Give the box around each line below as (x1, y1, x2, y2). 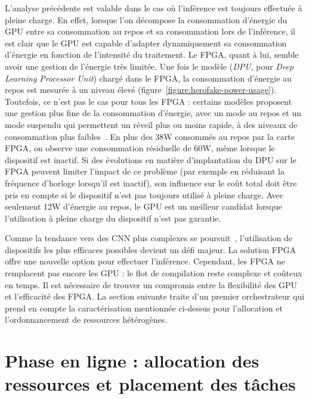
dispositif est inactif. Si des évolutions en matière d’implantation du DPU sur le (5, 153, 296, 166)
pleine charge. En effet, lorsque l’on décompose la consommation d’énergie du (5, 13, 288, 26)
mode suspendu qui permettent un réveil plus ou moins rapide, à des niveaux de (5, 118, 298, 130)
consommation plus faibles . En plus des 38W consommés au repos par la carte (5, 130, 295, 142)
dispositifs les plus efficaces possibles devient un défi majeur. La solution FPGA (5, 243, 296, 255)
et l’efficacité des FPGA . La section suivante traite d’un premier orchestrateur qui (5, 290, 305, 303)
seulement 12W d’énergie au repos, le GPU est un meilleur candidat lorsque (5, 200, 282, 213)
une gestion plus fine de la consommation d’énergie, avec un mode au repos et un (5, 107, 301, 119)
